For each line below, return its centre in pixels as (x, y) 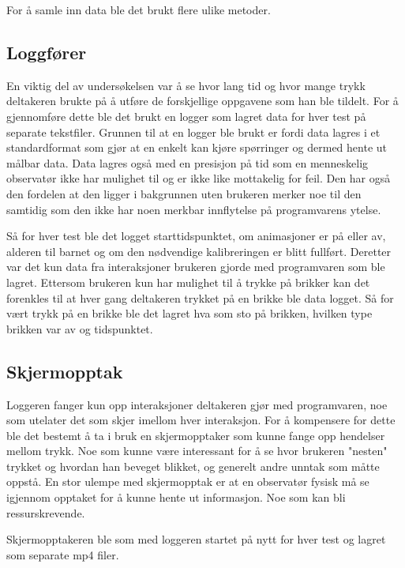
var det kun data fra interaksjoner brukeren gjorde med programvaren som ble (196, 267)
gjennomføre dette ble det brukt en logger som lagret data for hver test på (186, 116)
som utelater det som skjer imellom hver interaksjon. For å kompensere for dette (201, 420)
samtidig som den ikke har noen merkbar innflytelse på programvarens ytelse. (194, 209)
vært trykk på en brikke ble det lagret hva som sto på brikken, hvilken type (189, 313)
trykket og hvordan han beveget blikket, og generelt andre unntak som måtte (193, 466)
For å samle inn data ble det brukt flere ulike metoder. (139, 9)
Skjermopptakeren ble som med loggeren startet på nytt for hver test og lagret (196, 539)
